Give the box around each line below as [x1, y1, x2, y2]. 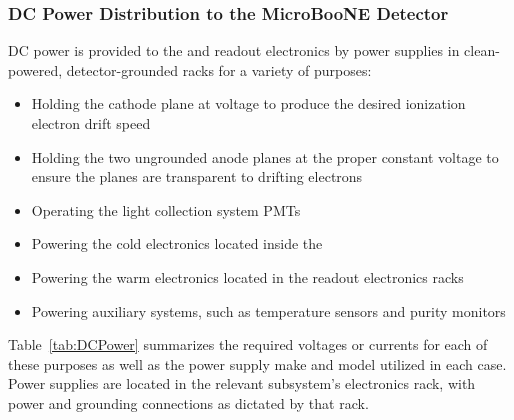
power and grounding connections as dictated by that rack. [8, 392, 369, 413]
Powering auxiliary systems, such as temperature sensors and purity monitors [31, 300, 506, 321]
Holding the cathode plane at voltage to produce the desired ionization [31, 93, 466, 114]
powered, [8, 59, 63, 80]
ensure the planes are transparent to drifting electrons [31, 166, 363, 187]
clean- [464, 40, 500, 61]
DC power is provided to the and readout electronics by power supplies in [8, 40, 460, 61]
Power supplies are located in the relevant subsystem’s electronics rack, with [8, 373, 476, 394]
